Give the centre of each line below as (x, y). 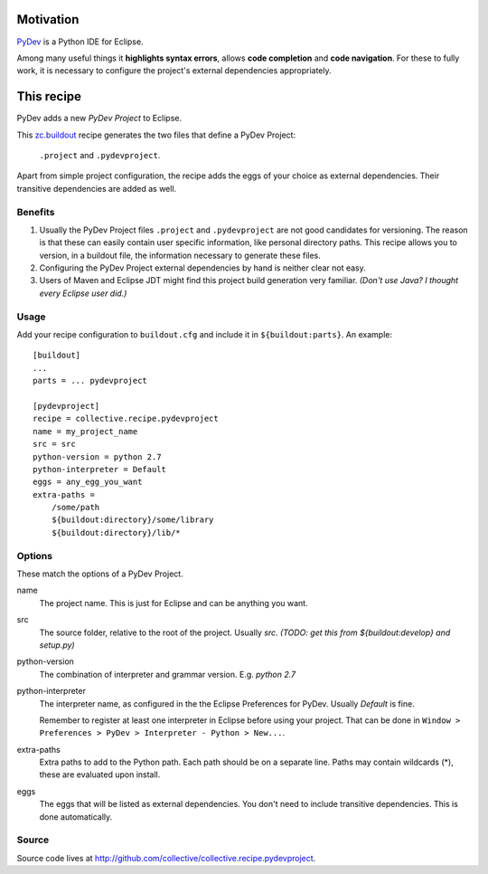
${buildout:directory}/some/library (132, 520)
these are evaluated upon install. (100, 774)
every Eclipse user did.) (83, 293)
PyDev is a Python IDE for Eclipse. (80, 42)
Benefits (36, 212)
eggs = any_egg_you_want (88, 482)
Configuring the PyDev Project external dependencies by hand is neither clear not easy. (202, 268)
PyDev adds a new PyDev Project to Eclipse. (99, 119)
